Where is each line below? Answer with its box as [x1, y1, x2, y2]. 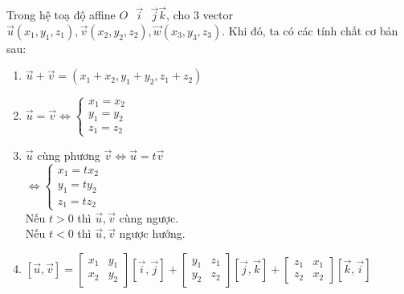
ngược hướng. [119, 225, 186, 242]
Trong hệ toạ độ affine [6, 6, 116, 23]
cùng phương [37, 146, 100, 163]
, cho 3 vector [166, 6, 233, 23]
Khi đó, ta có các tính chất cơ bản [228, 22, 398, 39]
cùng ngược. [119, 209, 179, 226]
